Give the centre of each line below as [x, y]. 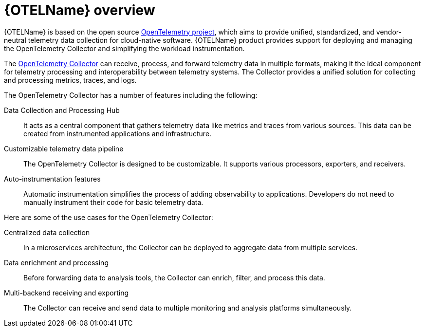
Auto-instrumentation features [52, 179]
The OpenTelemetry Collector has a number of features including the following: [131, 95]
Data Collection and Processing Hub [62, 110]
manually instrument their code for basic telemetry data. [113, 202]
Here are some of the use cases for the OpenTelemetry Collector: [109, 217]
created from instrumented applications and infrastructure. [118, 133]
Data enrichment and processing [56, 262]
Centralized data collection [47, 232]
